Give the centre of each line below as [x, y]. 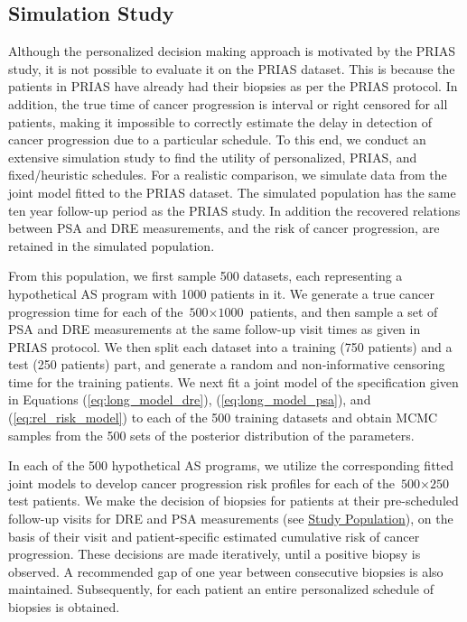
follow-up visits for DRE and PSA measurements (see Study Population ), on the [231, 519]
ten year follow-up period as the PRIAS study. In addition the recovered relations [234, 210]
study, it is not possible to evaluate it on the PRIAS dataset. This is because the [232, 68]
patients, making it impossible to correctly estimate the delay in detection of [220, 121]
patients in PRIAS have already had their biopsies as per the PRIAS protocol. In [233, 86]
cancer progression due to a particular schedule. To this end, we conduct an [217, 139]
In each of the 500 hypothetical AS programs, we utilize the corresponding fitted [231, 465]
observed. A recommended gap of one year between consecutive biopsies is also [226, 571]
